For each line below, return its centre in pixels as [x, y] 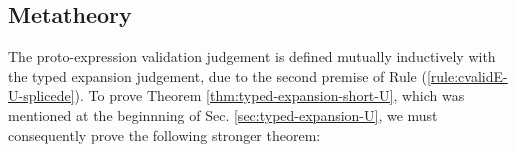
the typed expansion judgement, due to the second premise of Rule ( [217, 75]
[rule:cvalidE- [467, 75]
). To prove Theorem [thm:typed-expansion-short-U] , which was [269, 95]
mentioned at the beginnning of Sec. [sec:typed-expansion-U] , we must [223, 114]
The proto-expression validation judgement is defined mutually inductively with [252, 56]
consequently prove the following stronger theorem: [164, 134]
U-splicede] [41, 95]
